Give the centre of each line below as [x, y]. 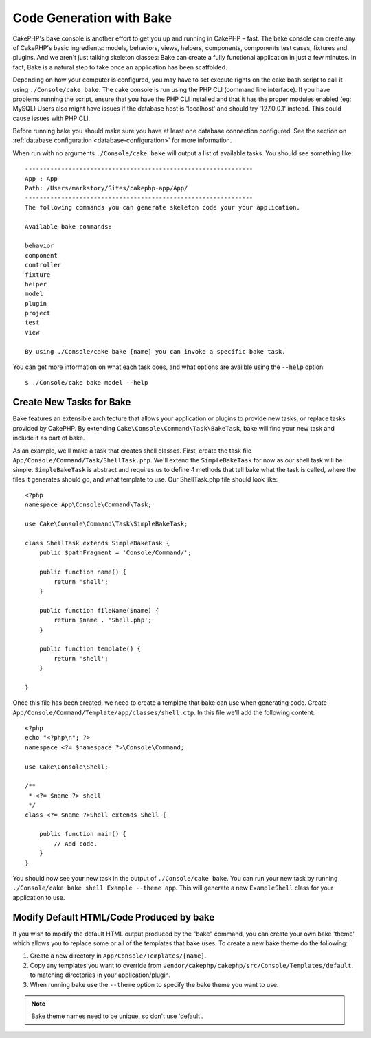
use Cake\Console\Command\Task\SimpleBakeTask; [106, 524]
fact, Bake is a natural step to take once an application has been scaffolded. [120, 67]
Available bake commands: [69, 226]
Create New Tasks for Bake [72, 402]
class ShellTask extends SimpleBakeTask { [98, 543]
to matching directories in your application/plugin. [100, 975]
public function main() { [83, 834]
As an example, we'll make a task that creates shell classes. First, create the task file [132, 451]
